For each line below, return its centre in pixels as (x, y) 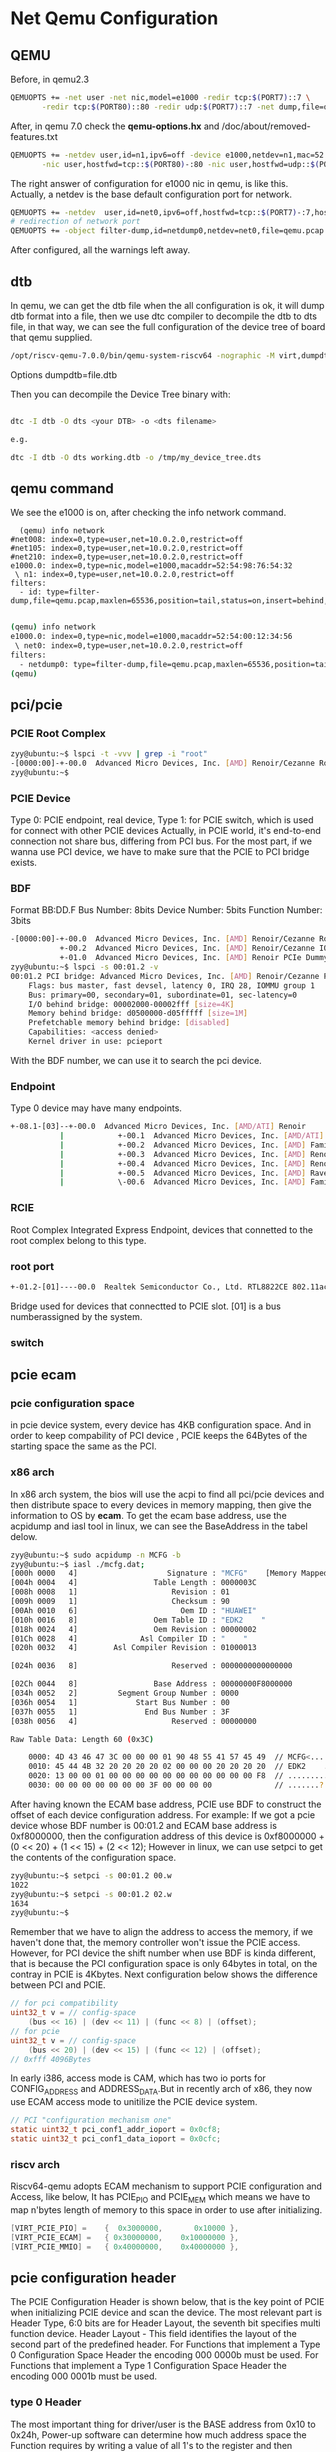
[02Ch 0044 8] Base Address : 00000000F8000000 (151, 1684)
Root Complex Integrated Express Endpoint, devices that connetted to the (161, 1229)
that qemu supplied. (51, 337)
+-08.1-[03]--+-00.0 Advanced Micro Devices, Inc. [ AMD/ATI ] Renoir (158, 1127)
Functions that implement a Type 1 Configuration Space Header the (148, 2366)
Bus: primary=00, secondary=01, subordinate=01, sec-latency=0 (163, 995)
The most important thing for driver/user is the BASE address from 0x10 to (163, 2424)
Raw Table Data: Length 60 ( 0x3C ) (82, 1739)
